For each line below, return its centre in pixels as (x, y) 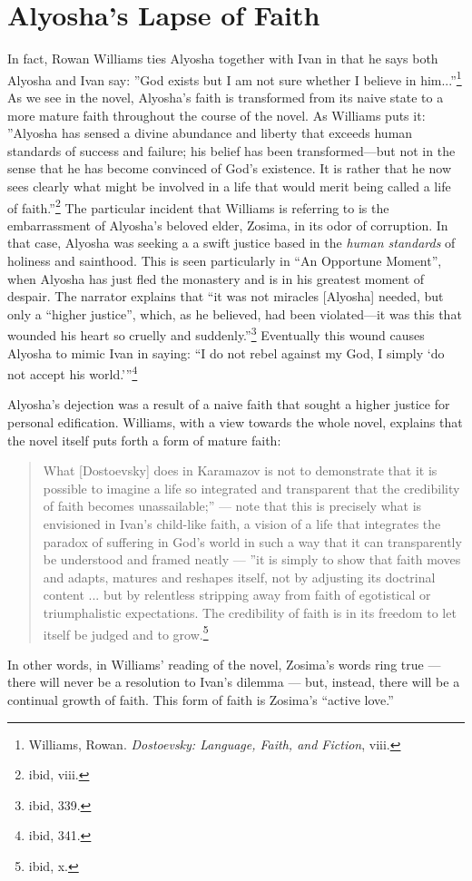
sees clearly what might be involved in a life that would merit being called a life (229, 186)
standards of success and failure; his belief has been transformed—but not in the (231, 150)
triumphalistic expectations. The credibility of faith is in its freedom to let (250, 612)
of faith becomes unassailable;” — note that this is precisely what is (232, 506)
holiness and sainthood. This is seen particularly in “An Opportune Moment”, (225, 260)
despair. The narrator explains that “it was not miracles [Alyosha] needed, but (226, 296)
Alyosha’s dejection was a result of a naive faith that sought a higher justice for (229, 404)
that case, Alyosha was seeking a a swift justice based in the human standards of (231, 243)
